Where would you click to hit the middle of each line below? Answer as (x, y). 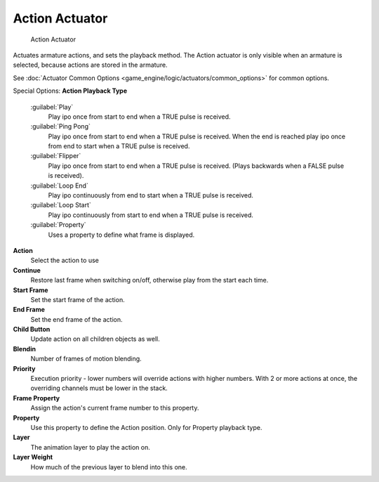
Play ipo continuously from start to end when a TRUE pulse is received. (151, 215)
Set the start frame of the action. (78, 299)
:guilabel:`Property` (59, 225)
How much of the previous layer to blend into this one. (109, 467)
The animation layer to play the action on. (90, 447)
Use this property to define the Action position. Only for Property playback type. (146, 428)
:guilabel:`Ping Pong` (60, 126)
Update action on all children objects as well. (95, 339)
